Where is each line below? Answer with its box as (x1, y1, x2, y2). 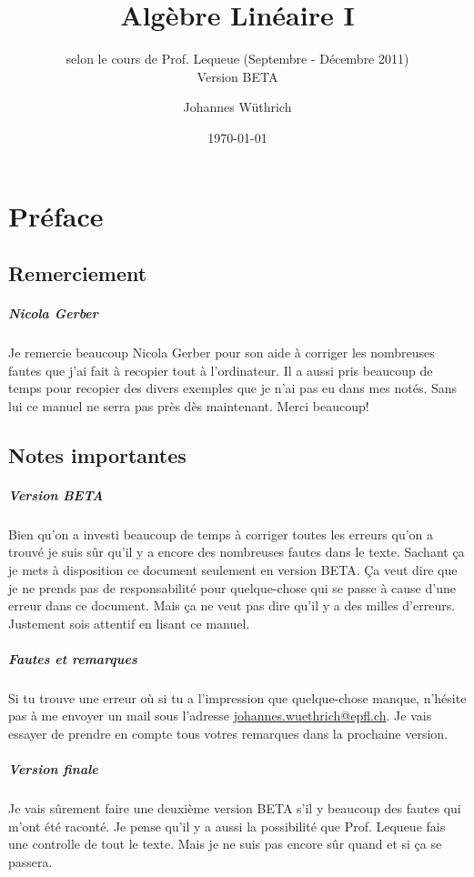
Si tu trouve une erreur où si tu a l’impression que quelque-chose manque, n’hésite (8, 688, 467, 707)
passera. (8, 852, 53, 871)
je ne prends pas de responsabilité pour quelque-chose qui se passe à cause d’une (8, 578, 456, 597)
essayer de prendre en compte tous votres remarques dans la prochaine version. (8, 724, 449, 743)
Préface (8, 197, 104, 234)
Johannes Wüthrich (183, 97, 292, 116)
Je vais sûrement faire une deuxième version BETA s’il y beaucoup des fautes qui (8, 799, 461, 818)
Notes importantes (8, 440, 187, 469)
